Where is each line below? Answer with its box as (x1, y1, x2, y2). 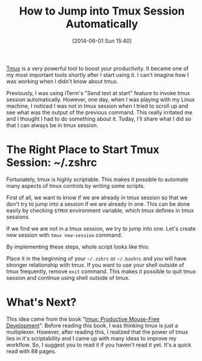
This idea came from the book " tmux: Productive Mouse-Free (6, 315, 160, 322)
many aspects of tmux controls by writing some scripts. (6, 182, 146, 189)
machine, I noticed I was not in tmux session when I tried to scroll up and (6, 102, 189, 110)
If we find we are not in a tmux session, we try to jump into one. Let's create (6, 225, 196, 232)
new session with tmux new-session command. (6, 231, 123, 239)
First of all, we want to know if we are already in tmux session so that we (6, 194, 188, 201)
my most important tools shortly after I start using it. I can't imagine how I (6, 71, 189, 78)
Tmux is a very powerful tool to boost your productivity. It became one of (6, 65, 189, 72)
